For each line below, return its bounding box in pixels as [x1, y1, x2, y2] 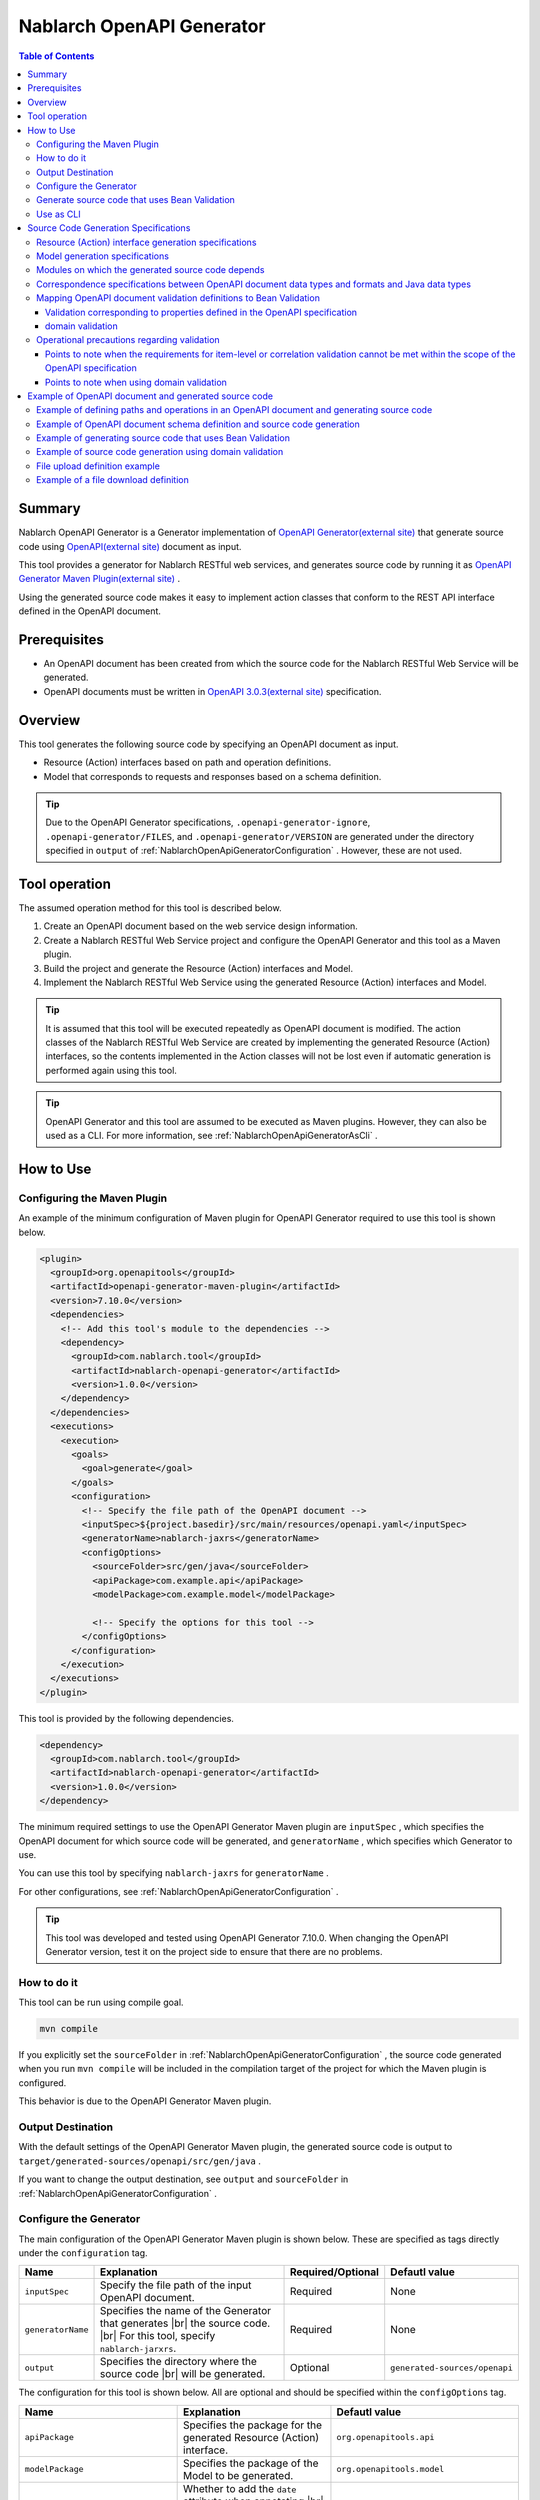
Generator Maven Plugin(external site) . [18, 573, 180, 585]
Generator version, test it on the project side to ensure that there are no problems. [45, 1945, 383, 1957]
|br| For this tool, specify [99, 2329, 216, 2343]
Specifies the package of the [183, 2456, 319, 2470]
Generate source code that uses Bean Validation [36, 194, 235, 206]
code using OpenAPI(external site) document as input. [18, 540, 242, 552]
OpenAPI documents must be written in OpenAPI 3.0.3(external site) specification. [43, 685, 382, 697]
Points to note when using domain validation [45, 376, 227, 388]
